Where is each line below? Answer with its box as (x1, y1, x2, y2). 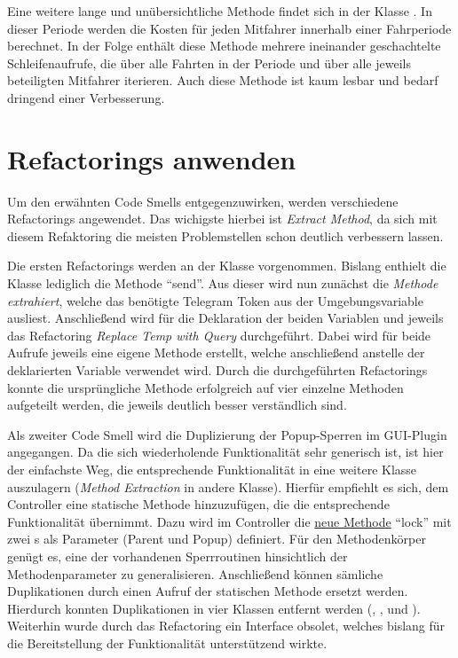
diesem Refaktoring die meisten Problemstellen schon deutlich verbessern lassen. (7, 226, 444, 245)
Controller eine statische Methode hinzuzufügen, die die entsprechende (7, 495, 390, 513)
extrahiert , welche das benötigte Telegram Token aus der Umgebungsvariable (7, 291, 423, 309)
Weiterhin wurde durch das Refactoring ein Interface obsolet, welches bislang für (7, 616, 446, 635)
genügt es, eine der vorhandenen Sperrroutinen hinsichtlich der (7, 546, 348, 565)
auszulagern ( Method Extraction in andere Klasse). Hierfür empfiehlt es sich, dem (7, 477, 449, 496)
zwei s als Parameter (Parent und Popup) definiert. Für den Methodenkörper (7, 529, 426, 548)
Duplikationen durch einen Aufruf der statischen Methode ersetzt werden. (7, 582, 408, 600)
